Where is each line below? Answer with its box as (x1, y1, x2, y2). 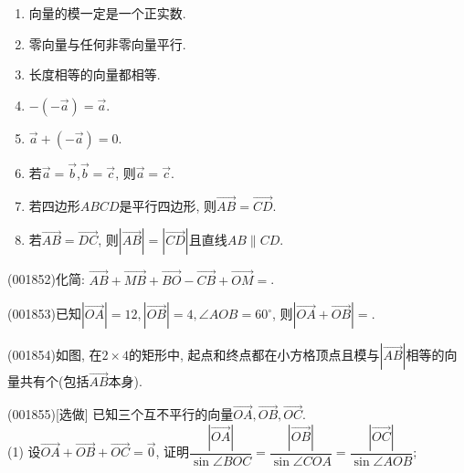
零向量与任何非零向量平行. (28, 34, 186, 53)
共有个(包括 (19, 372, 90, 391)
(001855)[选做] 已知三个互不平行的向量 (7, 405, 234, 424)
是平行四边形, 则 (119, 195, 217, 215)
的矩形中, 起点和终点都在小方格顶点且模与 (129, 345, 380, 364)
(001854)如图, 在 (7, 345, 102, 364)
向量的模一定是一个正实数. (28, 4, 186, 22)
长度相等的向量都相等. (28, 65, 161, 84)
